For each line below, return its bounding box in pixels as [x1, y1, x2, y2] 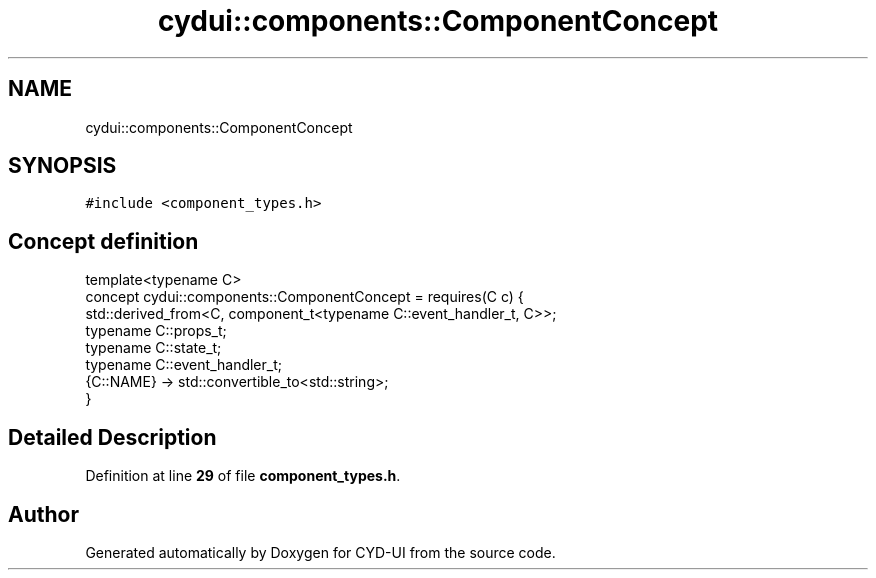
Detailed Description [8, 424, 217, 450]
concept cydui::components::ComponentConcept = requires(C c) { [85, 288, 524, 306]
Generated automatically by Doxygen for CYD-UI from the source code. [85, 543, 556, 561]
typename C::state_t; [85, 339, 222, 357]
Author [8, 501, 79, 527]
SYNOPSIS [8, 153, 117, 179]
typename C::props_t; [85, 322, 227, 340]
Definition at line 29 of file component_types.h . [85, 467, 401, 485]
